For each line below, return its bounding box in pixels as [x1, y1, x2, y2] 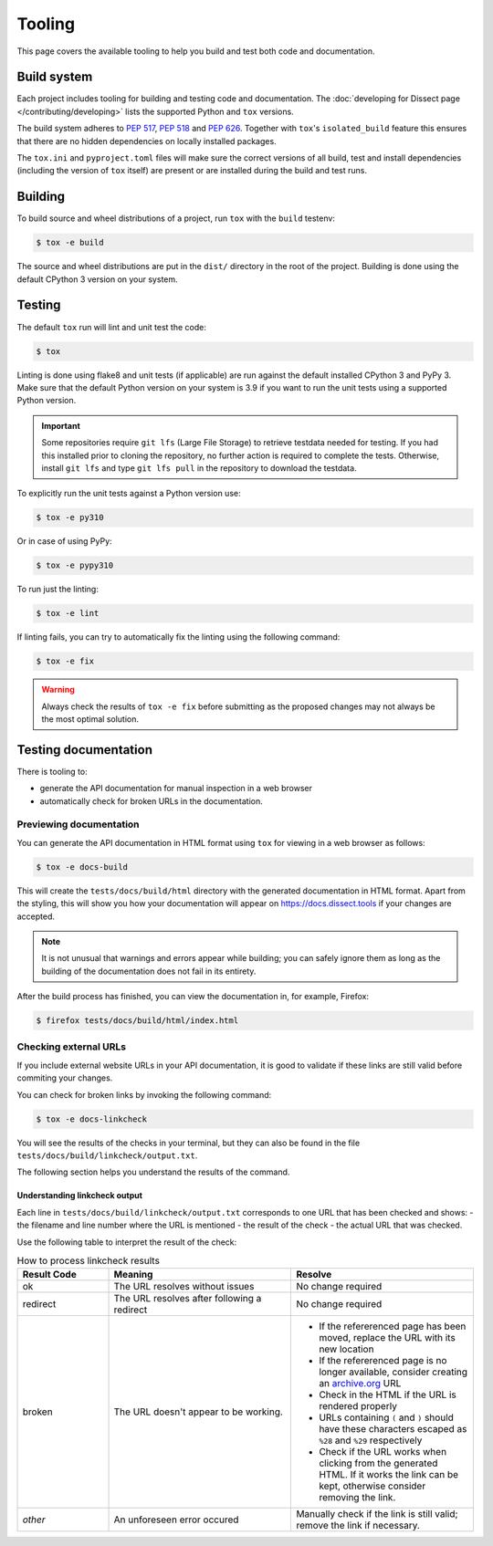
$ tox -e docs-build [36, 862, 128, 872]
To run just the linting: [16, 584, 100, 595]
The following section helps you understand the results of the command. [16, 1166, 290, 1177]
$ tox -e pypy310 [36, 560, 114, 570]
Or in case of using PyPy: [16, 536, 113, 547]
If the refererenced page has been [319, 1320, 467, 1332]
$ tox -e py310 [36, 512, 104, 523]
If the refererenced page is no [319, 1354, 447, 1367]
